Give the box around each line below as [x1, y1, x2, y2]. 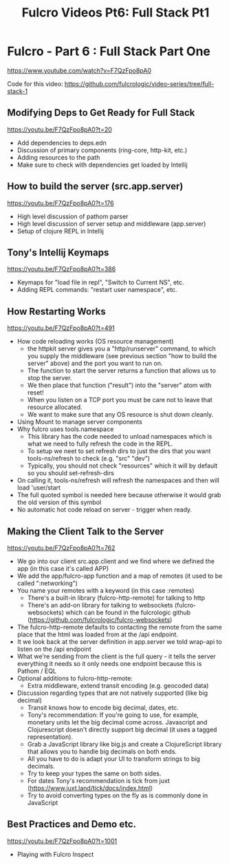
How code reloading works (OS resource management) [17, 337, 174, 346]
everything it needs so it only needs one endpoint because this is [17, 660, 202, 667]
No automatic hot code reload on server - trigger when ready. [17, 506, 193, 514]
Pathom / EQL [17, 667, 57, 675]
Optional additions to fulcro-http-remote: [17, 674, 133, 682]
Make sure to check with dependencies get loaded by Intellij [17, 160, 188, 169]
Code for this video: [7, 79, 63, 87]
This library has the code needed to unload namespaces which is [27, 432, 212, 441]
